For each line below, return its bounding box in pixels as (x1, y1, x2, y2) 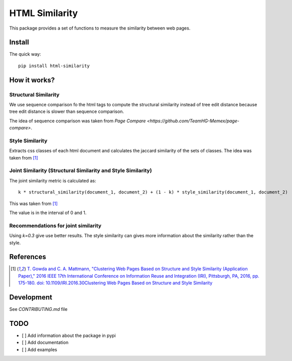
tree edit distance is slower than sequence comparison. (9, 108, 124, 115)
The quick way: (9, 51, 41, 57)
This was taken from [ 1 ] (9, 201, 58, 207)
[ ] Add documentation (22, 339, 69, 345)
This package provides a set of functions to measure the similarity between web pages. (9, 25, 191, 31)
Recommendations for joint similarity (9, 222, 102, 229)
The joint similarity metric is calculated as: (9, 177, 96, 184)
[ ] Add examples (22, 346, 57, 352)
